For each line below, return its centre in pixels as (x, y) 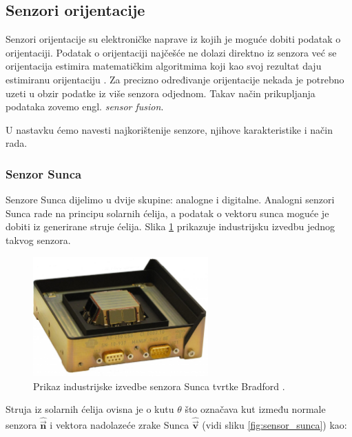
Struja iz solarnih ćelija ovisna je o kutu (90, 409)
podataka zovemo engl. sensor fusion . (85, 106)
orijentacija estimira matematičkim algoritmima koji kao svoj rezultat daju (164, 66)
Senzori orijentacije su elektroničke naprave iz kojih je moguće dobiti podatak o (173, 39)
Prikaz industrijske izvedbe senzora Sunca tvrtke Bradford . (159, 386)
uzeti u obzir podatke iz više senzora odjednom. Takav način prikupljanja (161, 93)
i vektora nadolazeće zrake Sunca (120, 425)
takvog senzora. (38, 240)
